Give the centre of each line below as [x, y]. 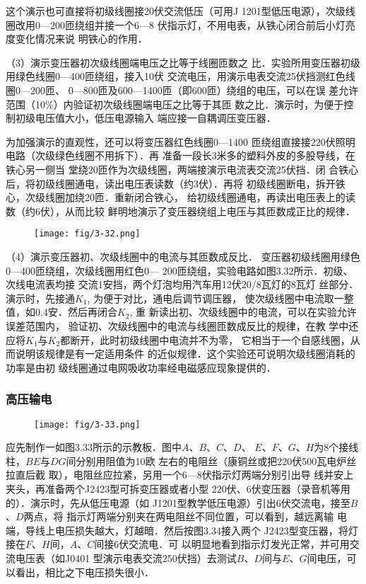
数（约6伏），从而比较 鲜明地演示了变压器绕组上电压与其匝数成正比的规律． [181, 211]
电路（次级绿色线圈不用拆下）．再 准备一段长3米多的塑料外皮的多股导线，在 [181, 155]
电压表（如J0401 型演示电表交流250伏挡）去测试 [126, 557]
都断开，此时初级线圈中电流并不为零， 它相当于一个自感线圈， [205, 339]
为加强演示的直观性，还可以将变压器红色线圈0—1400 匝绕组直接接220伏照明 [181, 141]
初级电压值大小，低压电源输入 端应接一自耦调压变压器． [146, 118]
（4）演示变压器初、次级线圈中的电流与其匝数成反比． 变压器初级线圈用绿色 [183, 256]
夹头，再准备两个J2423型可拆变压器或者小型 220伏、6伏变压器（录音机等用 [178, 488]
